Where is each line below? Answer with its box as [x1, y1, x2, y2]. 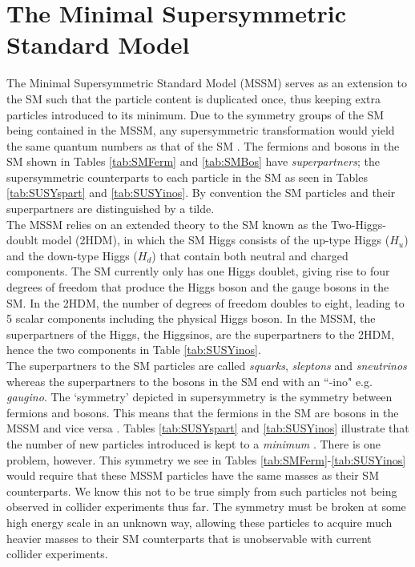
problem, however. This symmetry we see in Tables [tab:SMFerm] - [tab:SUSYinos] [6, 451, 406, 468]
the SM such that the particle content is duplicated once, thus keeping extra [6, 90, 381, 107]
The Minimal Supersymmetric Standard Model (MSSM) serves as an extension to [6, 74, 407, 91]
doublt [6, 231, 38, 248]
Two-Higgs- [331, 215, 386, 232]
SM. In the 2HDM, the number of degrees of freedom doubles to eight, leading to [6, 294, 405, 311]
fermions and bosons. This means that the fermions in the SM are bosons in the [6, 404, 399, 420]
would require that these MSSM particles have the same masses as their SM [6, 467, 379, 484]
